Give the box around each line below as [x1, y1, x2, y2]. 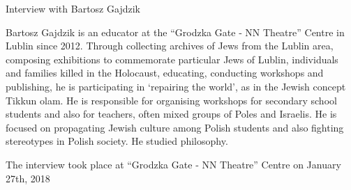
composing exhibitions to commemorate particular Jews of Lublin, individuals [6, 52, 338, 66]
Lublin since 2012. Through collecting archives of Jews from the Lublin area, [6, 38, 334, 53]
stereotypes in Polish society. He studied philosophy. [6, 134, 228, 148]
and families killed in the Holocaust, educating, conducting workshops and [6, 65, 324, 80]
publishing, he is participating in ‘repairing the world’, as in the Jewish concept [6, 79, 346, 93]
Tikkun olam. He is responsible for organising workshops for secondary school [6, 93, 337, 107]
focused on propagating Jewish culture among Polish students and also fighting [6, 120, 344, 134]
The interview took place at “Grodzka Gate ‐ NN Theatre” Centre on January [6, 157, 341, 171]
